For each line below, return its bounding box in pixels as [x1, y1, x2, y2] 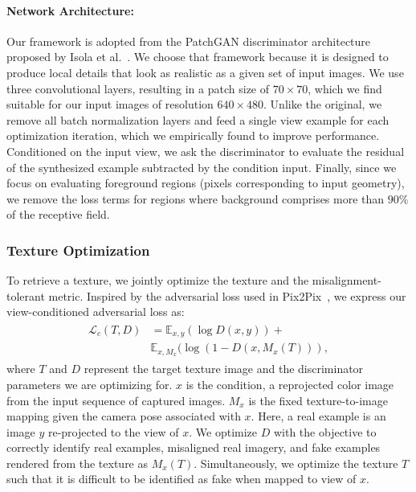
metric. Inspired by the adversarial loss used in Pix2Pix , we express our [48, 287, 406, 304]
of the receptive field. [6, 206, 110, 223]
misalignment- [312, 272, 381, 289]
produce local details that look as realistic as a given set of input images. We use [6, 64, 404, 80]
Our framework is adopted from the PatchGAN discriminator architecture [6, 32, 371, 49]
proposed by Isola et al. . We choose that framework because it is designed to [6, 48, 389, 65]
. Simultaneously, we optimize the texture [194, 454, 398, 471]
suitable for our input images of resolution [6, 96, 214, 113]
